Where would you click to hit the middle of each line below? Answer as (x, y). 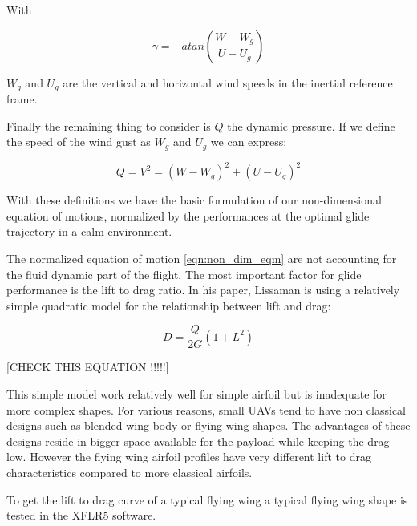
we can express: (249, 142)
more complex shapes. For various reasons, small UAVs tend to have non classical (206, 409)
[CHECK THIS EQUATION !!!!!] (88, 367)
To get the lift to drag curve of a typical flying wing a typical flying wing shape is (207, 499)
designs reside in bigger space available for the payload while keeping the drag (198, 441)
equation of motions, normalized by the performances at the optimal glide (188, 215)
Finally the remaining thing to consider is (109, 125)
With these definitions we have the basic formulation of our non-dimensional (194, 200)
